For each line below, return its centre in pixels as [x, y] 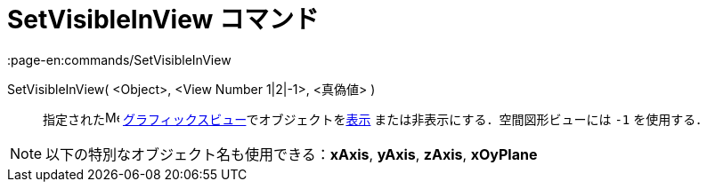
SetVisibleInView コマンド [163, 20]
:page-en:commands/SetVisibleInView [119, 59]
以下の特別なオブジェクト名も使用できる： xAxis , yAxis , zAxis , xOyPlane [292, 154]
